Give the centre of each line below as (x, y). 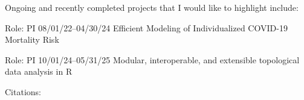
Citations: (23, 91)
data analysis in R (39, 71)
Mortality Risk (32, 39)
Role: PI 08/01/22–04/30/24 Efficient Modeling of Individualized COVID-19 (146, 27)
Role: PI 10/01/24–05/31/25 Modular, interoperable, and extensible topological (152, 59)
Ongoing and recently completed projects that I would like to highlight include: (152, 7)
